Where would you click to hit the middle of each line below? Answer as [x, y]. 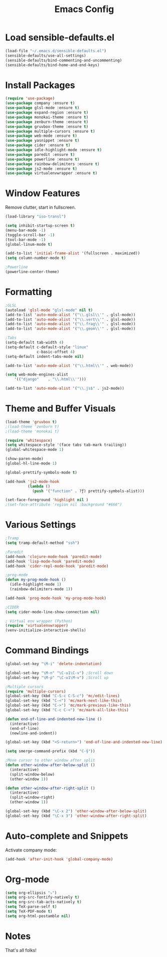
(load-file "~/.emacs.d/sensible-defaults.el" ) [56, 51]
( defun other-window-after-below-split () [50, 765]
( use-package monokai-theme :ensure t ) [47, 117]
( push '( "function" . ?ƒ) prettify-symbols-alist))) [88, 491]
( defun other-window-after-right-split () [50, 788]
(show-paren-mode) [24, 459]
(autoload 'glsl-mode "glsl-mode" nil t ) [49, 310]
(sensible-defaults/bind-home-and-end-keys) [52, 65]
